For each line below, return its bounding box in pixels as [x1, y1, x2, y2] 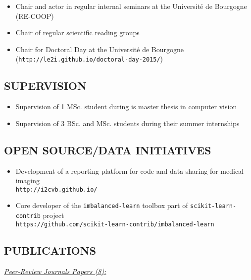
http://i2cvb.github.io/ [15, 186, 98, 193]
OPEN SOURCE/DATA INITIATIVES [4, 142, 211, 157]
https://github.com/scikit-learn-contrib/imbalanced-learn [15, 220, 214, 228]
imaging [15, 175, 40, 186]
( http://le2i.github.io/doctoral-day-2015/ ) [15, 54, 163, 64]
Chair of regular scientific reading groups [15, 27, 140, 38]
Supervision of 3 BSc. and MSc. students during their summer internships [15, 118, 240, 128]
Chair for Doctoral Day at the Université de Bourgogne [15, 44, 184, 54]
